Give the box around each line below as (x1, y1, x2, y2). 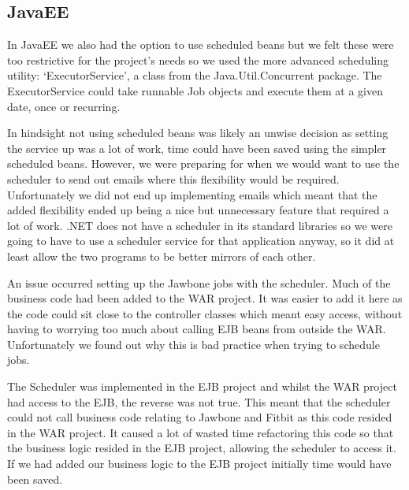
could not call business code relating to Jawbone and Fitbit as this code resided (7, 409, 392, 425)
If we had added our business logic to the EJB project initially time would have (7, 455, 392, 472)
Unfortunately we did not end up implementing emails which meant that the (7, 186, 377, 202)
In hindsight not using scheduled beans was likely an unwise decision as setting (7, 124, 389, 141)
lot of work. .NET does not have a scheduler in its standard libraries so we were (7, 217, 392, 233)
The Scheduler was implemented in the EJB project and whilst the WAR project (7, 378, 397, 395)
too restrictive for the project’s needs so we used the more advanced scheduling (7, 51, 389, 68)
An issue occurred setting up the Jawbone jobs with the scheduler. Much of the (7, 274, 391, 291)
